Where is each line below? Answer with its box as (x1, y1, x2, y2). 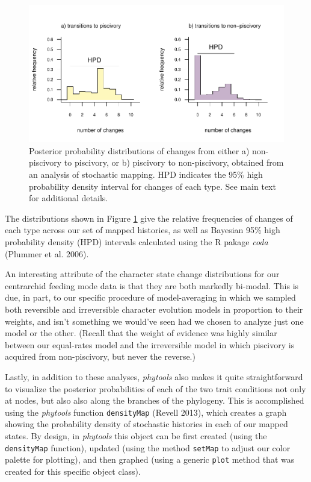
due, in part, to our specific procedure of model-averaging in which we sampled (5, 291, 296, 304)
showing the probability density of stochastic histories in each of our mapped (5, 418, 288, 430)
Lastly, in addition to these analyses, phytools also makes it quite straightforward (5, 370, 303, 383)
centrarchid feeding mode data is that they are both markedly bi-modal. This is (5, 279, 299, 292)
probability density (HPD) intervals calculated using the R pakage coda (5, 236, 268, 248)
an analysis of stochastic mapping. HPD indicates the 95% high (29, 168, 263, 181)
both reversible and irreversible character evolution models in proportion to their (5, 303, 303, 316)
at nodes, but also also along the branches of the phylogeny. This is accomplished (5, 394, 304, 407)
